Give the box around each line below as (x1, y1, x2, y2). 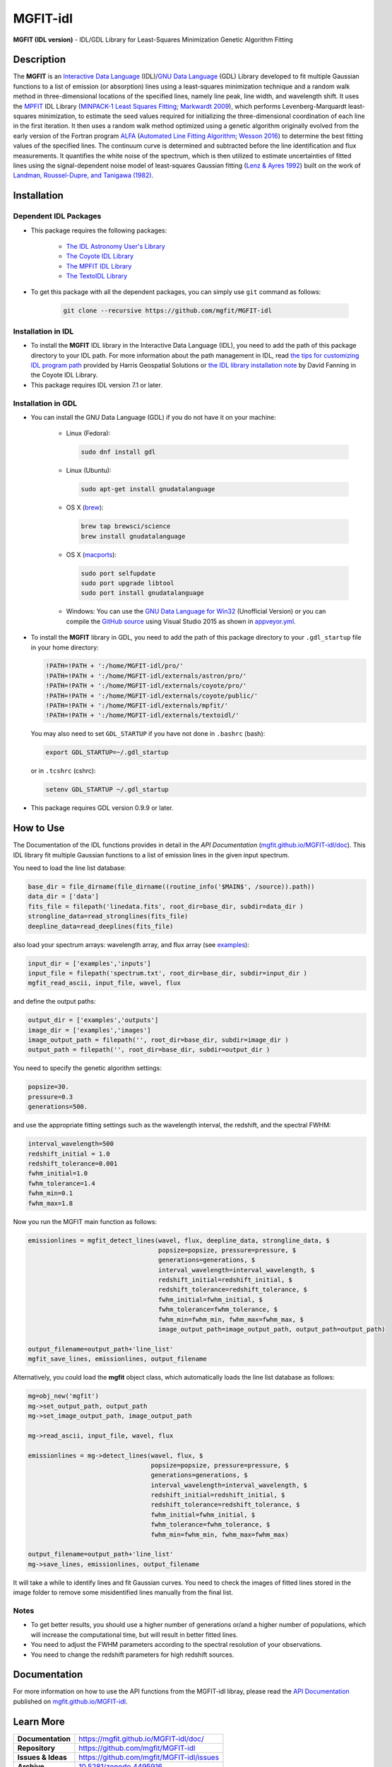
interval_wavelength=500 (28, 1140, 114, 1148)
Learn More (13, 1715, 65, 1727)
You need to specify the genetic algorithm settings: (13, 1064, 162, 1072)
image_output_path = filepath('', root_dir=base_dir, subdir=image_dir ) (28, 1036, 289, 1044)
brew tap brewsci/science (81, 522, 171, 530)
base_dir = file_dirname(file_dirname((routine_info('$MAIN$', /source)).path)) (28, 883, 315, 891)
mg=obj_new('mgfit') (28, 1392, 99, 1400)
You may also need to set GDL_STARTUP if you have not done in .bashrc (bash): (30, 729, 266, 738)
